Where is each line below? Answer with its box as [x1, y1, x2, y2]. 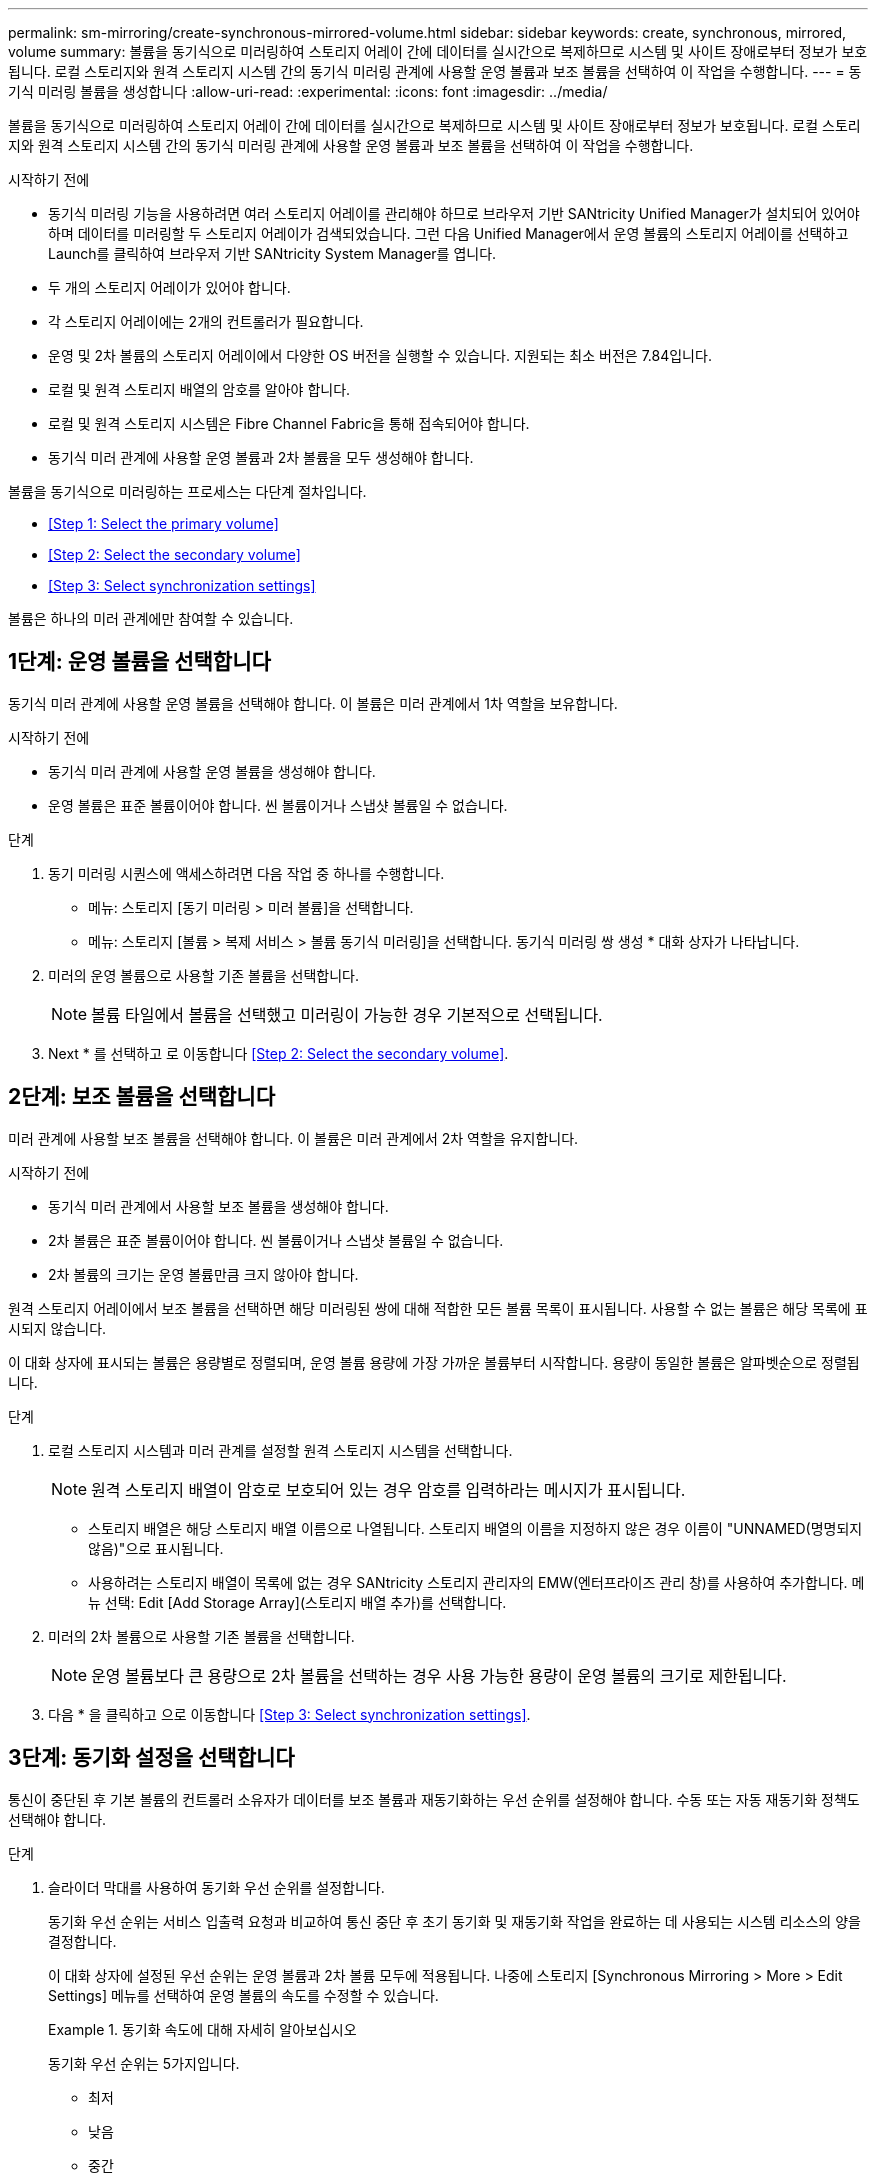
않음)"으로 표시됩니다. [88, 1539, 224, 1557]
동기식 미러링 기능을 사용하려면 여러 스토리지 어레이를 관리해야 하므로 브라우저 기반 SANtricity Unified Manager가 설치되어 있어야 [48, 205, 860, 222]
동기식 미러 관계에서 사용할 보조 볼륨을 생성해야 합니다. [48, 1197, 389, 1215]
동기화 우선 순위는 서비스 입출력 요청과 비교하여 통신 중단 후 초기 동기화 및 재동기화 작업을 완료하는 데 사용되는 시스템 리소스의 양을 [48, 1912, 861, 1930]
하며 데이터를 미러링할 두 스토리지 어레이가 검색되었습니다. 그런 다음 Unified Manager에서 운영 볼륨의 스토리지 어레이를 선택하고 [48, 225, 849, 242]
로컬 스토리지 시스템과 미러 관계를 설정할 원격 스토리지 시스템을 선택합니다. [48, 1441, 513, 1459]
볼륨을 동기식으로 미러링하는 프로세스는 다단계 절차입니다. [8, 483, 367, 500]
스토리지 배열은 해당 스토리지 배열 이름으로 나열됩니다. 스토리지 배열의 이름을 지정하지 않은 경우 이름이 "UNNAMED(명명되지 [88, 1519, 863, 1537]
